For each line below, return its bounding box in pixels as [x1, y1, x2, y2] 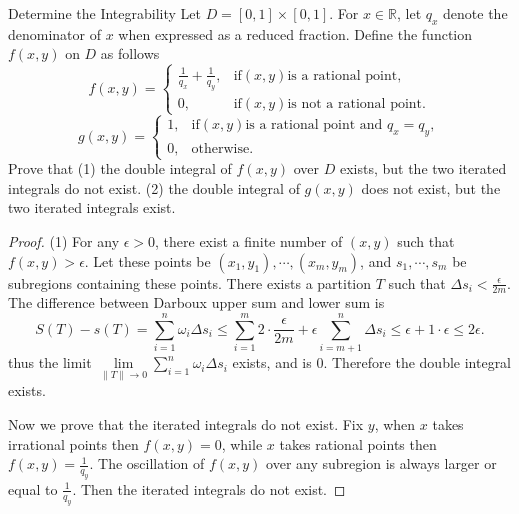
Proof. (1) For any [8, 231, 120, 252]
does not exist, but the [361, 177, 501, 198]
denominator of [8, 23, 102, 44]
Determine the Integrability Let [8, 3, 201, 23]
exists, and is [232, 352, 312, 373]
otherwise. [191, 141, 254, 156]
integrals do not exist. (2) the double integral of [8, 177, 300, 198]
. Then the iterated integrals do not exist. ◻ [72, 478, 346, 499]
